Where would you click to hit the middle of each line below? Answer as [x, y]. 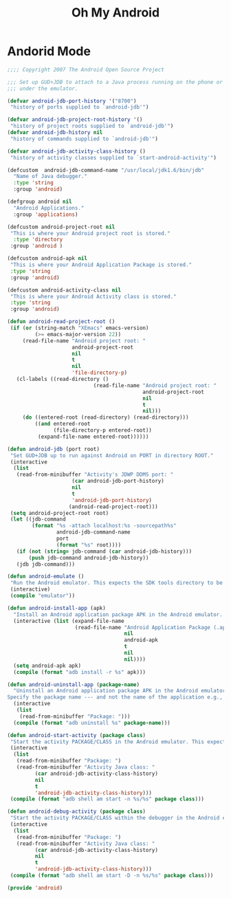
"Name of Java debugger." [51, 177]
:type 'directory [38, 240]
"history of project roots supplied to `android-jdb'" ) [92, 126]
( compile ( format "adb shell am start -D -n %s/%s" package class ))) [112, 876]
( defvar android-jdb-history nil [55, 133]
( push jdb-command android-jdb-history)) [89, 558]
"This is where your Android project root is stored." [90, 233]
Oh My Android [115, 13]
